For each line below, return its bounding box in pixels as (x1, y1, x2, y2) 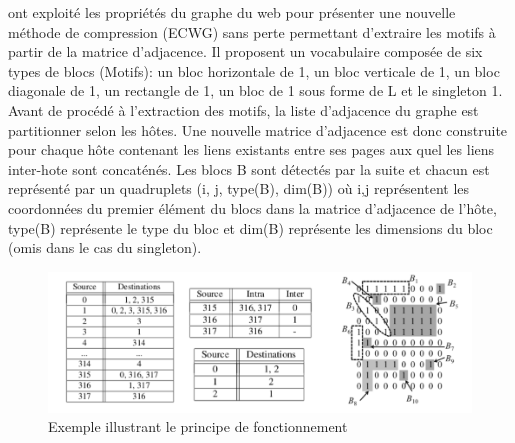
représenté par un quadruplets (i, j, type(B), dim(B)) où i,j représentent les (8, 178, 470, 199)
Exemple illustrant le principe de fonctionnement (48, 416, 348, 437)
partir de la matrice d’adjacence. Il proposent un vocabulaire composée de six (8, 41, 483, 62)
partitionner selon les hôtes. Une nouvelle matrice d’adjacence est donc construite (8, 119, 508, 140)
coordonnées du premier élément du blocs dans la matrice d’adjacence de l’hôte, (8, 197, 497, 218)
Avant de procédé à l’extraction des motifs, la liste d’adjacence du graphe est (8, 99, 479, 120)
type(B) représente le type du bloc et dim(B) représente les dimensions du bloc (8, 217, 493, 238)
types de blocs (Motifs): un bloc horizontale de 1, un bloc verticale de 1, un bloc (8, 60, 500, 81)
